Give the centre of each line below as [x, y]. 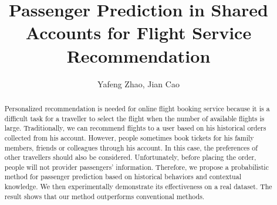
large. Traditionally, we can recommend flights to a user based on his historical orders [135, 128]
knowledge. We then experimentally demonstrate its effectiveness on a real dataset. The [138, 187]
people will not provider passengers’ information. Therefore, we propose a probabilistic [136, 167]
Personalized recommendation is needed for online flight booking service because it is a [137, 108]
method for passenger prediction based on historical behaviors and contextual [123, 177]
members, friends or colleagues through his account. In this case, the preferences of [131, 147]
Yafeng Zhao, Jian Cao [138, 83]
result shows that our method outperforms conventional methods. [104, 196]
